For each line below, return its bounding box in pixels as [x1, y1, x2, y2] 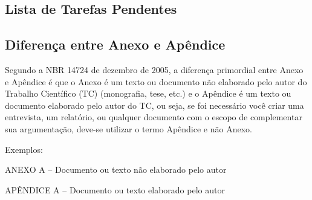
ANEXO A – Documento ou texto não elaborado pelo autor [5, 163, 227, 176]
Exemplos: [5, 143, 43, 155]
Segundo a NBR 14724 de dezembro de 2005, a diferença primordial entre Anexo [5, 63, 304, 76]
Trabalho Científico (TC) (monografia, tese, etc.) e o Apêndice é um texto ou [5, 87, 291, 100]
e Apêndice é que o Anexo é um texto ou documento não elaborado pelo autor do [5, 75, 307, 88]
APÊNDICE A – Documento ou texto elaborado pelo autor [5, 183, 225, 196]
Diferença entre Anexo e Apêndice [5, 35, 226, 54]
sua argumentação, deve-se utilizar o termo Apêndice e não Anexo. [5, 122, 252, 135]
